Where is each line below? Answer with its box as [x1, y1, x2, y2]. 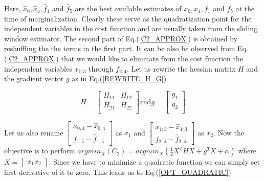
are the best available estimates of [75, 3, 182, 13]
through [89, 63, 114, 74]
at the [235, 3, 255, 13]
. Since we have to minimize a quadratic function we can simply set [49, 156, 260, 167]
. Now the [213, 127, 244, 138]
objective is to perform [4, 145, 75, 156]
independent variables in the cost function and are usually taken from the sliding [4, 23, 258, 34]
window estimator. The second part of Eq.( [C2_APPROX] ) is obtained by [4, 33, 238, 43]
